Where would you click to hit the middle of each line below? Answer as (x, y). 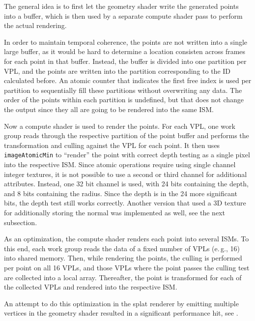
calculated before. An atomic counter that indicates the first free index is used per (128, 80)
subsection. (21, 222)
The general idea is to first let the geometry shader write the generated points (121, 6)
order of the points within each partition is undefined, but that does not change (124, 100)
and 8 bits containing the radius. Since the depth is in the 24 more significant (121, 193)
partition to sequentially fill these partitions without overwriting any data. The (123, 90)
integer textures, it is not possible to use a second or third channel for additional (126, 174)
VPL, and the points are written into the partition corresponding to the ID (117, 71)
